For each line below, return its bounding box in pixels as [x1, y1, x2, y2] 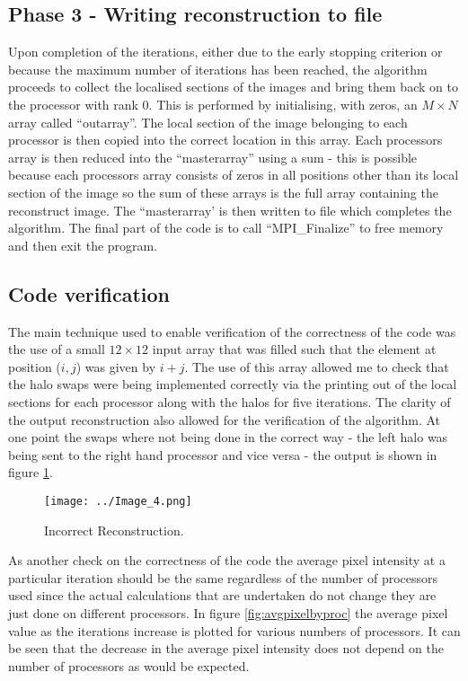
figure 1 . [8, 463, 53, 482]
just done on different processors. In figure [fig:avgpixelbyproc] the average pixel [8, 603, 448, 622]
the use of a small [8, 340, 105, 358]
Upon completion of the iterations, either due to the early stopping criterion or [8, 42, 443, 61]
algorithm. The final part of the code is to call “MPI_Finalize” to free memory [8, 218, 444, 237]
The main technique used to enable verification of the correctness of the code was [8, 322, 456, 340]
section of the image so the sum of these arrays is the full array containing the [8, 182, 438, 201]
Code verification [8, 279, 170, 307]
